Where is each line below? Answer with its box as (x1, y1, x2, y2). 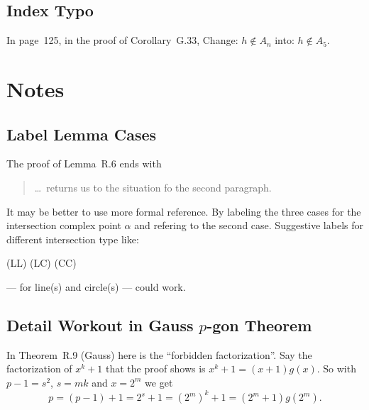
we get (145, 375, 173, 389)
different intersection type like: (6, 231, 139, 246)
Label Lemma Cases (6, 123, 157, 145)
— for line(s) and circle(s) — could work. (6, 279, 186, 294)
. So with (316, 361, 356, 376)
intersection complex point (6, 218, 121, 233)
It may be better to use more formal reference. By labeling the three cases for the (6, 204, 361, 218)
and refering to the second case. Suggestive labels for (134, 218, 363, 233)
